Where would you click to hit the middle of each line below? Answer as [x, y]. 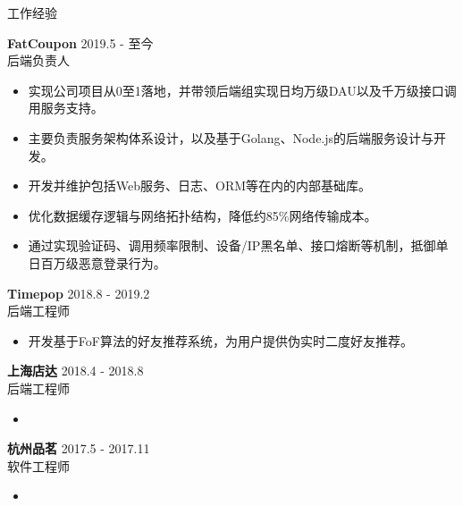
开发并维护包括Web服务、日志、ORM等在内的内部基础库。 [200, 186]
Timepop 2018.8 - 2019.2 [79, 293]
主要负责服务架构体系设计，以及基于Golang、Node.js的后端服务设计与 [231, 137]
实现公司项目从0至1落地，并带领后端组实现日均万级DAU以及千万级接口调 [242, 90]
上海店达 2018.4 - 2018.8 [76, 371]
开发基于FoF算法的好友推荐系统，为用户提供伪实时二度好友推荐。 [220, 340]
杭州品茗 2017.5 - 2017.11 [79, 448]
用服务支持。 [66, 108]
